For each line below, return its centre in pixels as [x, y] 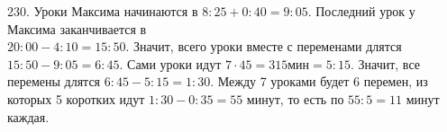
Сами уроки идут [174, 63]
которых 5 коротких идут [76, 98]
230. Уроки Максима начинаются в [103, 11]
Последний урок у [365, 11]
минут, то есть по [295, 98]
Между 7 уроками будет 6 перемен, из [323, 81]
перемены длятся [54, 81]
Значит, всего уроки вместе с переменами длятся [268, 46]
